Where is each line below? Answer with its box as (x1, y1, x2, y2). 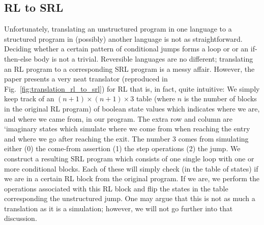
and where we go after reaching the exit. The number (4, 133, 170, 144)
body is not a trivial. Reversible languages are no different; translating (34, 53, 253, 64)
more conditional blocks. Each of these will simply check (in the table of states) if (4, 163, 258, 174)
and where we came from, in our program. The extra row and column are (4, 113, 233, 124)
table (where (136, 93, 175, 104)
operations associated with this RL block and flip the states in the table (4, 183, 228, 193)
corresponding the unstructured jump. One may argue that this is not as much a (4, 193, 255, 204)
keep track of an (4, 93, 54, 104)
